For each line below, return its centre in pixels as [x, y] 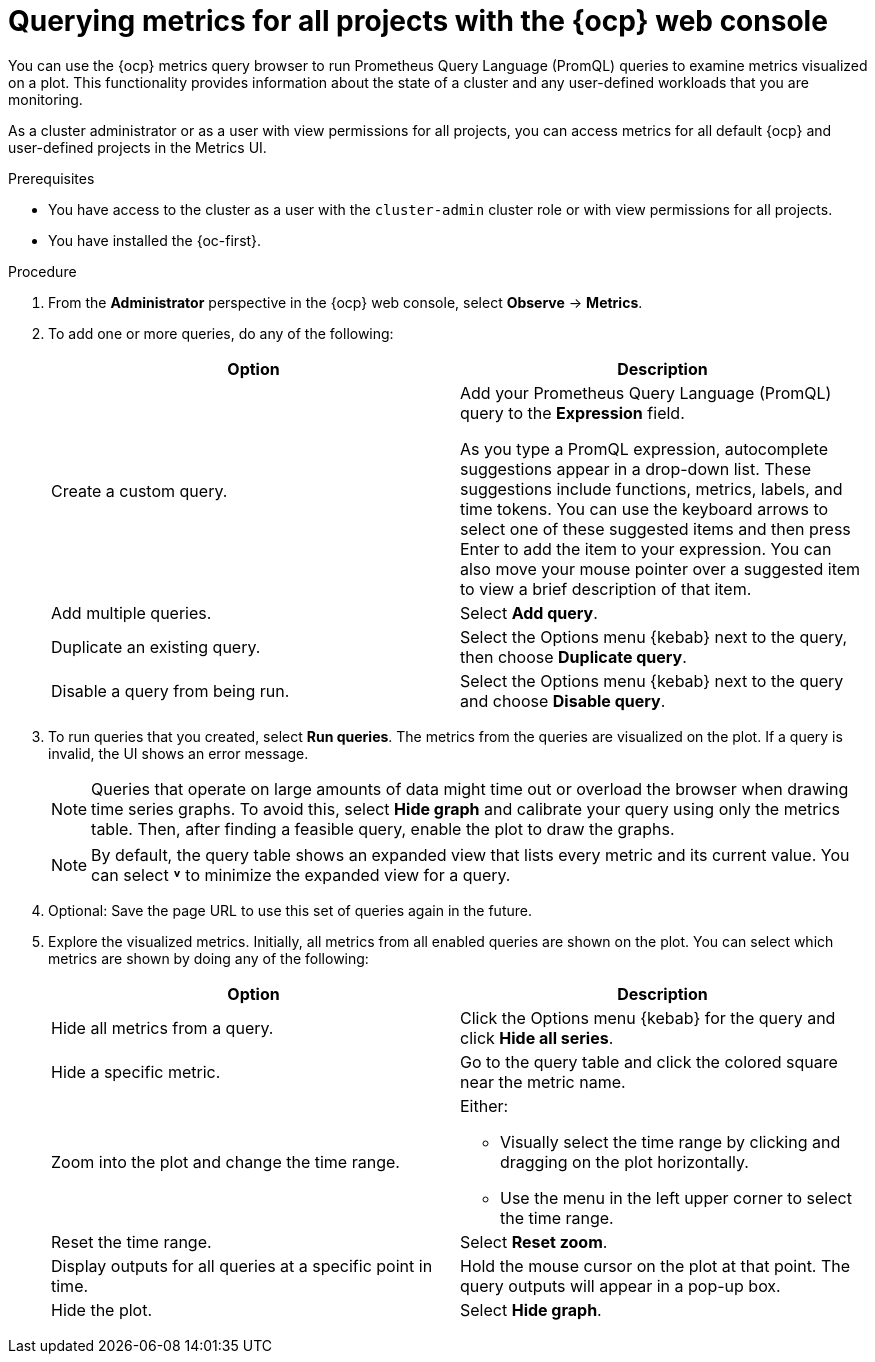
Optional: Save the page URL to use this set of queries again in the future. [290, 910]
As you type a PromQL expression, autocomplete [644, 448]
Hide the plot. [102, 1309]
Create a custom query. [139, 490]
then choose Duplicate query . [573, 656]
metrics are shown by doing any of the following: [208, 958]
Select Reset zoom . [534, 1241]
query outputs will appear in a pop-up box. [620, 1285]
